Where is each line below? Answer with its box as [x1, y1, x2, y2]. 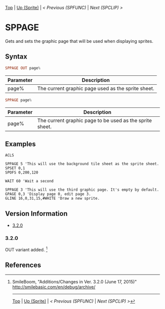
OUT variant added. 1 [5, 246, 48, 253]
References [5, 261, 41, 270]
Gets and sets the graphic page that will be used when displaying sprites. [5, 38, 154, 44]
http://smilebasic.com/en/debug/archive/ [12, 284, 96, 290]
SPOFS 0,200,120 [5, 170, 38, 175]
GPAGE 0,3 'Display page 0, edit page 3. [5, 192, 91, 197]
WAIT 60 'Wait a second [5, 179, 54, 184]
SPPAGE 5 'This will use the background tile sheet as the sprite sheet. [5, 162, 160, 167]
